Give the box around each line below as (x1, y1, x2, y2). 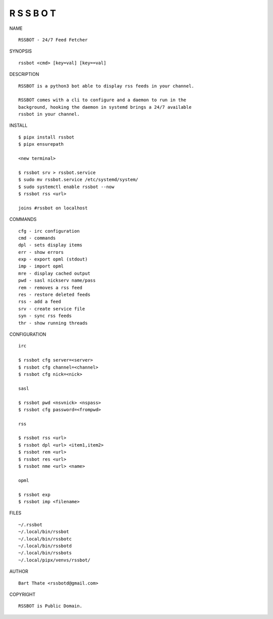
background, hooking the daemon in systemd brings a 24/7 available (18, 104, 192, 110)
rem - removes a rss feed (18, 285, 83, 290)
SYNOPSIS (9, 48, 32, 54)
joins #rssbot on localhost (18, 205, 88, 211)
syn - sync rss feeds (18, 313, 72, 319)
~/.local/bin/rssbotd (18, 543, 72, 549)
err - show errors (18, 249, 64, 255)
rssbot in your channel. (18, 111, 80, 117)
